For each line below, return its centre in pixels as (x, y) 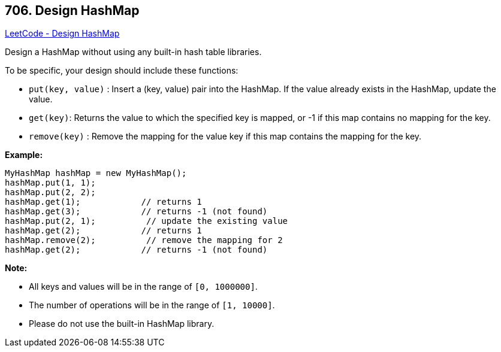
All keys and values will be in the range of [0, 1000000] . (143, 287)
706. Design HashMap (72, 10)
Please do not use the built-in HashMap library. (122, 324)
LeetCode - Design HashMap (62, 34)
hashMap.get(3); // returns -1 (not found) (136, 212)
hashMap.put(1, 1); (50, 183)
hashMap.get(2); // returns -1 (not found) (136, 250)
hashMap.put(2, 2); (50, 192)
